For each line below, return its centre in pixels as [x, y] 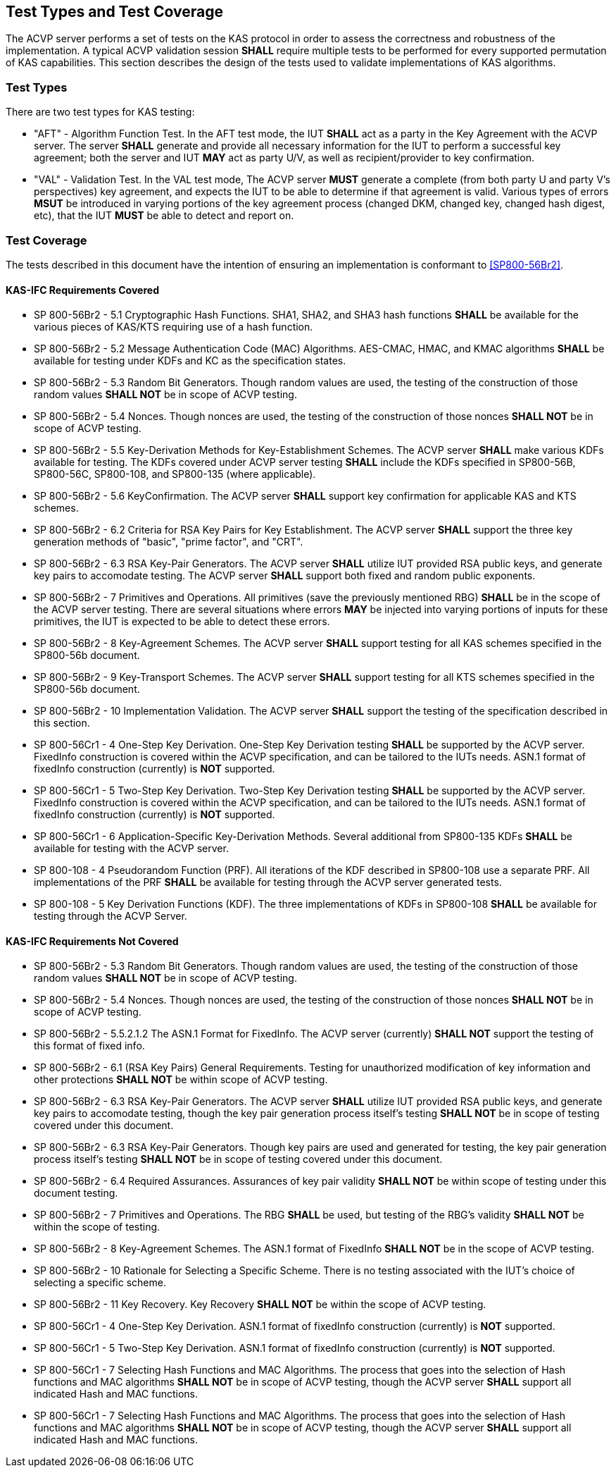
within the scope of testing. [97, 1227]
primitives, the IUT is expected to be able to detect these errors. [182, 622]
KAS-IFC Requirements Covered [82, 290]
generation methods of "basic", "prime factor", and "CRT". [169, 542]
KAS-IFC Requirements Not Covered [92, 941]
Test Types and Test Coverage [114, 12]
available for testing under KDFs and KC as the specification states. [190, 361]
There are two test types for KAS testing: [100, 112]
